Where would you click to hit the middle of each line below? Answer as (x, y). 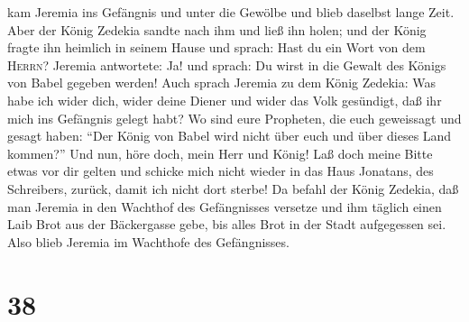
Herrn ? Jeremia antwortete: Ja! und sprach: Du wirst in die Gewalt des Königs (227, 64)
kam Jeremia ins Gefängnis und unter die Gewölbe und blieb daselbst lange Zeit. (231, 12)
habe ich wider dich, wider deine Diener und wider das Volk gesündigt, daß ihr (225, 100)
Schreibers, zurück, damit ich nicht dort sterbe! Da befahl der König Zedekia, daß (233, 188)
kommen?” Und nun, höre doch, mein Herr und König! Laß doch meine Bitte (220, 153)
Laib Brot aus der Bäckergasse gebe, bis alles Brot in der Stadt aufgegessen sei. (227, 224)
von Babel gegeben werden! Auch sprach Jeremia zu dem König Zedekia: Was (222, 83)
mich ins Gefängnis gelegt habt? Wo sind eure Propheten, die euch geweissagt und (234, 118)
